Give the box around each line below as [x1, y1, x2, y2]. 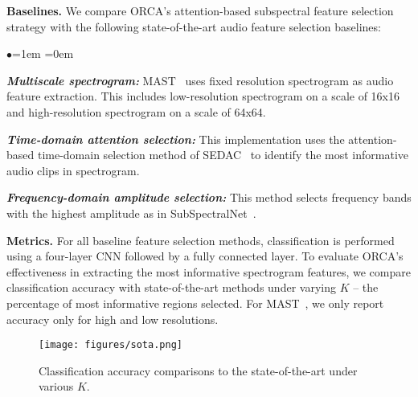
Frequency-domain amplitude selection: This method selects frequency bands [6, 189, 412, 206]
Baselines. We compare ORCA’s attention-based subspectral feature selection [6, 2, 394, 18]
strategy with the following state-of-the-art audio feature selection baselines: [6, 18, 381, 35]
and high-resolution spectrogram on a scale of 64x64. [6, 103, 266, 120]
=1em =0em [12, 45, 74, 62]
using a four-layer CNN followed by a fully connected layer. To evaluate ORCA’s [6, 248, 404, 264]
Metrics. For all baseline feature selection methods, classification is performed [6, 231, 395, 248]
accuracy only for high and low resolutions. [6, 310, 219, 327]
